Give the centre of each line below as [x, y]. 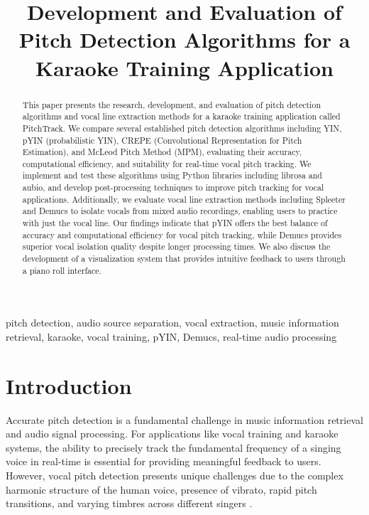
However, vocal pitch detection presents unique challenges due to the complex [175, 476]
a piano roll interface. [62, 270]
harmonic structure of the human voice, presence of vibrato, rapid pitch [161, 489]
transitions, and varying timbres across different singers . [129, 503]
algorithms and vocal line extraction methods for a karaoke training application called [181, 116]
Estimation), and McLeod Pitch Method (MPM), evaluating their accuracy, [162, 152]
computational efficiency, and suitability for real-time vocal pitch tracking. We [167, 163]
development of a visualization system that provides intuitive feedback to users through [184, 259]
